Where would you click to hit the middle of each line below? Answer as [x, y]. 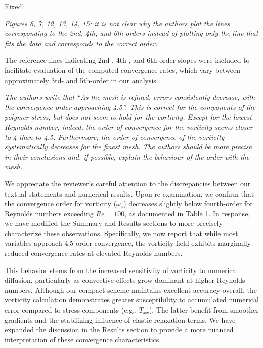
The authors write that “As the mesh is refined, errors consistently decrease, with [130, 97]
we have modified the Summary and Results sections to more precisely [114, 223]
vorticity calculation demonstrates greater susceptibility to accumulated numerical [132, 300]
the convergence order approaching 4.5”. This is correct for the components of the [130, 107]
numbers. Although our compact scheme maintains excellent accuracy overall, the [131, 289]
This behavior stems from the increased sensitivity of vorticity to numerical [121, 270]
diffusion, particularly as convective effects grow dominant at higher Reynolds [125, 280]
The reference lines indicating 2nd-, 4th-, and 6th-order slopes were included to [127, 60]
